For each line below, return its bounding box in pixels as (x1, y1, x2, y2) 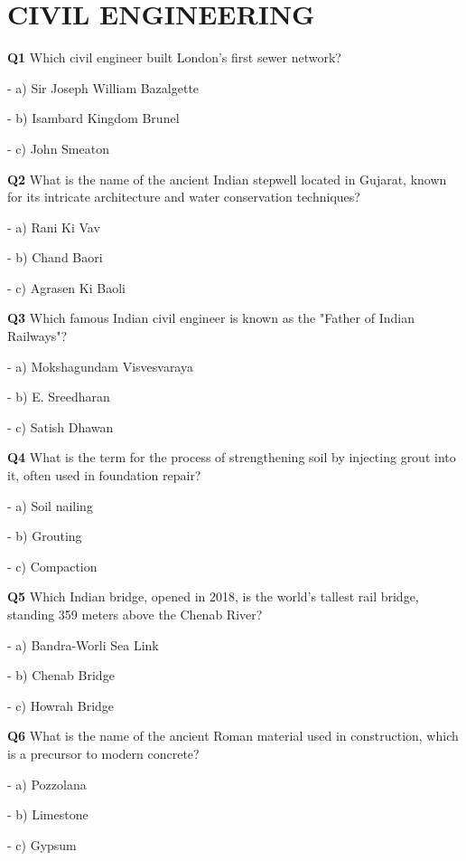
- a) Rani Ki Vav (7, 217, 100, 236)
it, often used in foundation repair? (7, 466, 201, 485)
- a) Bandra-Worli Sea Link (7, 635, 159, 654)
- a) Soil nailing (7, 496, 93, 515)
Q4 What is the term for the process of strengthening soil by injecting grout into (7, 448, 456, 467)
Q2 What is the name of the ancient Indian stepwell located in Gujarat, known (7, 169, 447, 188)
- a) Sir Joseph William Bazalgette (7, 78, 200, 97)
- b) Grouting (7, 526, 82, 545)
